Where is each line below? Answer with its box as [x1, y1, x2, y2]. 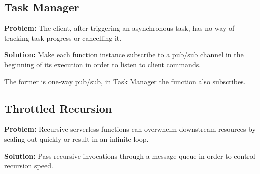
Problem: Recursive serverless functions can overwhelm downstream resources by [4, 124, 256, 134]
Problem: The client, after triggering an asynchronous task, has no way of [4, 23, 235, 33]
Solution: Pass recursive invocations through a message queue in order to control [4, 150, 255, 161]
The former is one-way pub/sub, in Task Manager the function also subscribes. [4, 76, 246, 86]
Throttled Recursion [4, 100, 112, 116]
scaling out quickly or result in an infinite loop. [4, 133, 149, 144]
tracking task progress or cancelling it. [4, 32, 122, 43]
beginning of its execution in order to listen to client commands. [4, 59, 201, 69]
